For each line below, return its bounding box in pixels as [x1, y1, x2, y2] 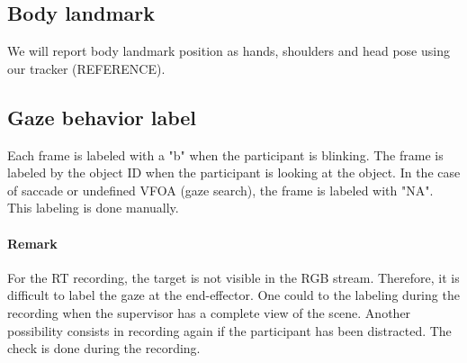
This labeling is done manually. [7, 198, 179, 217]
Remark [7, 233, 58, 252]
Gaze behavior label [7, 103, 197, 131]
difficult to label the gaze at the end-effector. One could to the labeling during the [7, 286, 460, 304]
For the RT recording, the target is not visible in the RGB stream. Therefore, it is [7, 268, 460, 286]
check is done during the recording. [7, 339, 201, 358]
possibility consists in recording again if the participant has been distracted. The [7, 321, 452, 340]
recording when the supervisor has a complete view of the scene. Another [7, 303, 411, 322]
